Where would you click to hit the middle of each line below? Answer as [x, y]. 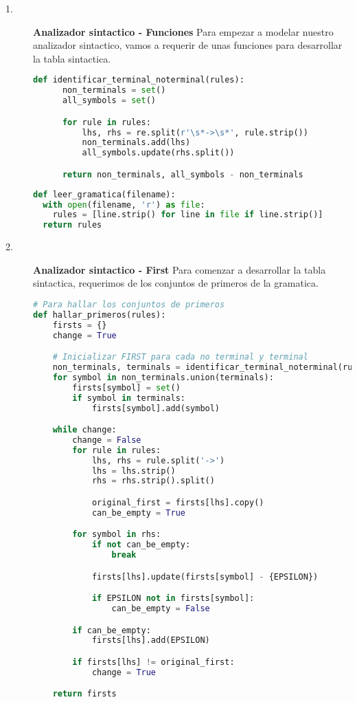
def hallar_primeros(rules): [100, 315]
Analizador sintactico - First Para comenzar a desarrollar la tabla [180, 269]
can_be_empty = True [138, 513]
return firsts [84, 694]
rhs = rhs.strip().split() [153, 481]
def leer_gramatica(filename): [104, 194]
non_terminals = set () [114, 90]
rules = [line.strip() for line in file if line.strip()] [188, 215]
